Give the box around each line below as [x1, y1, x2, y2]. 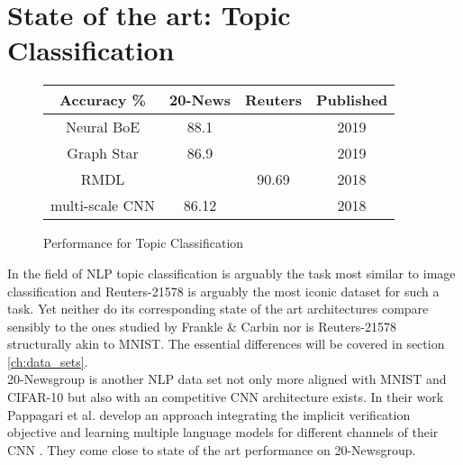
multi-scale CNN [50, 195, 156, 216]
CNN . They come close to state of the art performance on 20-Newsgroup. [7, 440, 416, 459]
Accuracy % [59, 89, 146, 111]
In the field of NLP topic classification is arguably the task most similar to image [7, 263, 456, 282]
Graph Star [67, 142, 139, 164]
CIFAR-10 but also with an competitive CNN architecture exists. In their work [7, 387, 444, 406]
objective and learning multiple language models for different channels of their [7, 423, 439, 442]
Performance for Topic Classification [43, 233, 244, 252]
